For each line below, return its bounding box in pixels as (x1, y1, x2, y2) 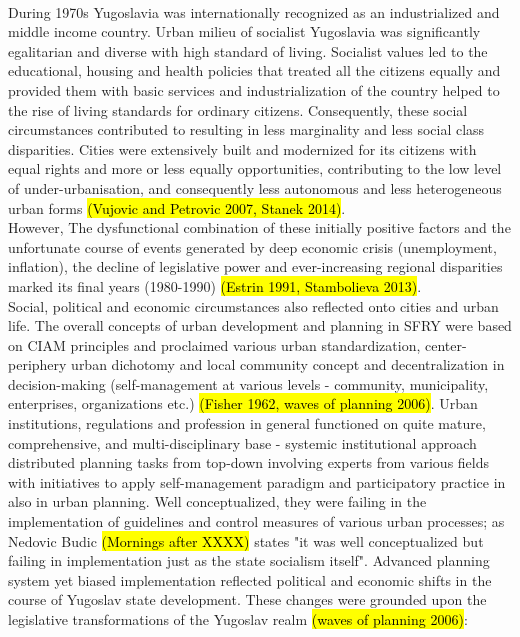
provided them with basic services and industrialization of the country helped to (8, 79, 500, 100)
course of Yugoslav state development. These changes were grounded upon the (8, 589, 487, 610)
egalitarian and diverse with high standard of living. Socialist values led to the (8, 40, 488, 61)
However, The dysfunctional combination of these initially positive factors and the (8, 217, 511, 238)
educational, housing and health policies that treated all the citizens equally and (8, 60, 501, 81)
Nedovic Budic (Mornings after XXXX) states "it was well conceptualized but (8, 530, 484, 551)
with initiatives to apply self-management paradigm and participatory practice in (8, 471, 506, 492)
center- (424, 334, 467, 355)
